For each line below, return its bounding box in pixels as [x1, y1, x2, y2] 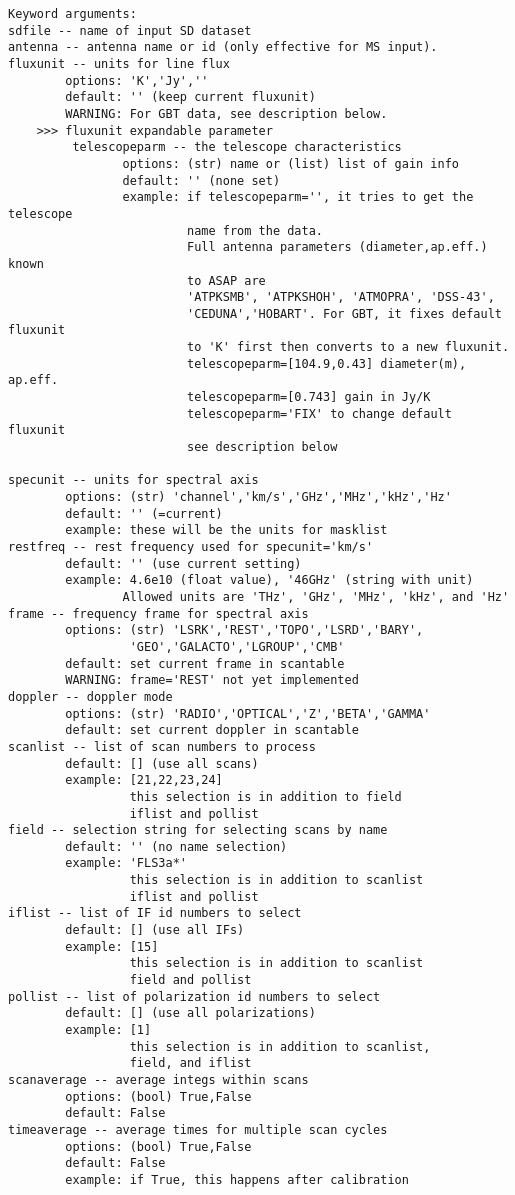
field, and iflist [129, 1056, 252, 1071]
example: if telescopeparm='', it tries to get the [122, 190, 474, 205]
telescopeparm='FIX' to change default [186, 406, 452, 421]
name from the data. [186, 223, 324, 238]
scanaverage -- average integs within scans [8, 1073, 309, 1087]
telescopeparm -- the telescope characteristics [72, 140, 402, 155]
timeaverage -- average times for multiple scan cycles [8, 1122, 388, 1137]
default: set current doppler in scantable [65, 723, 359, 738]
